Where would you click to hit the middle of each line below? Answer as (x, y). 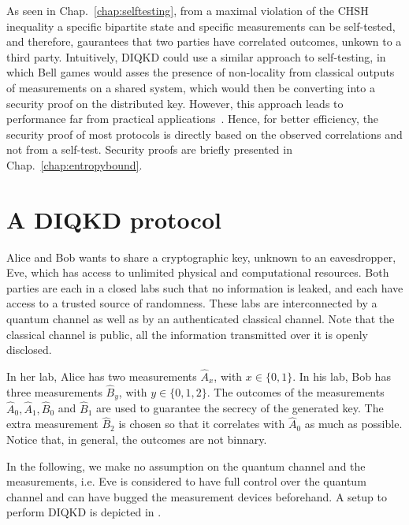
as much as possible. (353, 424)
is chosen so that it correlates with (202, 424)
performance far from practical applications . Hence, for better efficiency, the (193, 119)
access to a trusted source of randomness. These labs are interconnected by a (192, 303)
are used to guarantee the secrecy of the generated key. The (240, 408)
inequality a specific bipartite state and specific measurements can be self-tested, (201, 26)
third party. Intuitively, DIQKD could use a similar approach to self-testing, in (196, 56)
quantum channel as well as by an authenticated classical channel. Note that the (201, 319)
